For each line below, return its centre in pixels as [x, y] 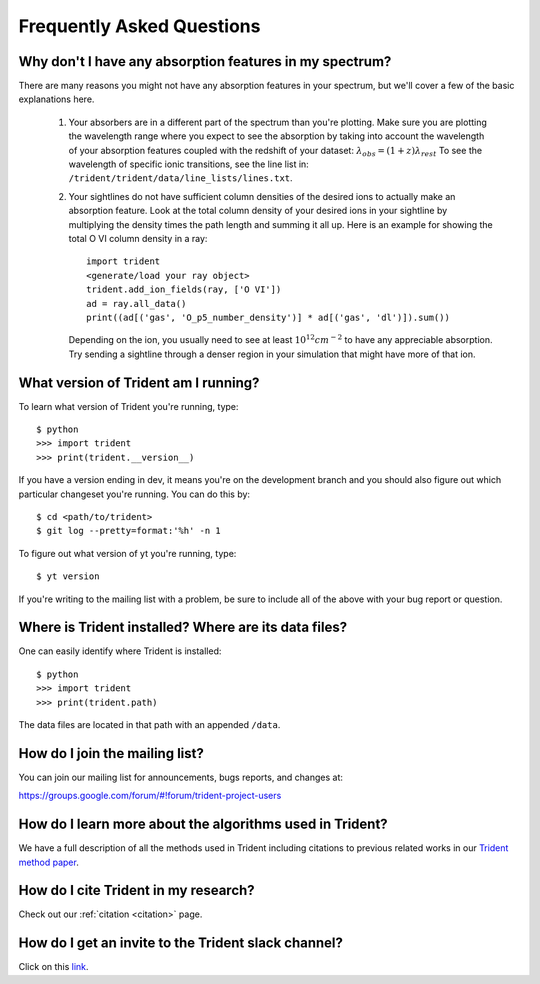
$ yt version [68, 576]
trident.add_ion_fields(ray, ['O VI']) [184, 289]
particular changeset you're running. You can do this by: [134, 494]
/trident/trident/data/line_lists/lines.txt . [181, 178]
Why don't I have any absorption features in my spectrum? [205, 61]
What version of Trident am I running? [139, 382]
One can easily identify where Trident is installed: [120, 651]
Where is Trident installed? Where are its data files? [183, 627]
